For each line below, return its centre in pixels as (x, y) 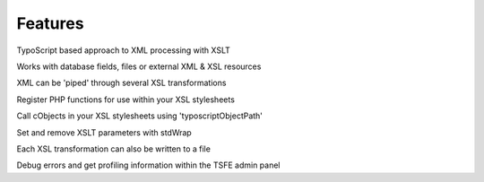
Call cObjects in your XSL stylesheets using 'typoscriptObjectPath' (140, 116)
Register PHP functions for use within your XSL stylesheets (125, 100)
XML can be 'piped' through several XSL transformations (121, 83)
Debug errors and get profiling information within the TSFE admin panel (148, 165)
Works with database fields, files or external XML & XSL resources (139, 66)
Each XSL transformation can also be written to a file (113, 149)
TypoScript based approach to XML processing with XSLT (123, 50)
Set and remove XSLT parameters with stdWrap (104, 132)
